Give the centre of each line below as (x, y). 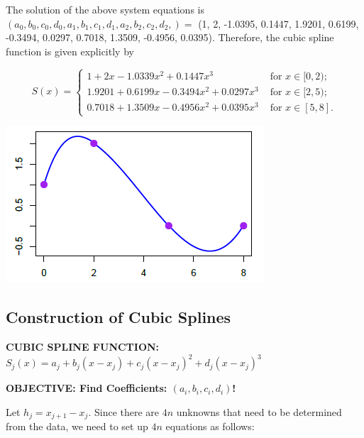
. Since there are (124, 411)
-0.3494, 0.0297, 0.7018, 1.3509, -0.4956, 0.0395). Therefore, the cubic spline (170, 37)
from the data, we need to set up (77, 426)
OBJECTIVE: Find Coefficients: (87, 388)
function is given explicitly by (70, 51)
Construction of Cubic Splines (118, 317)
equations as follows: (210, 426)
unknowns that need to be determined (259, 411)
